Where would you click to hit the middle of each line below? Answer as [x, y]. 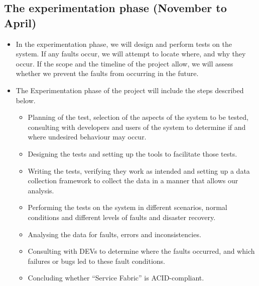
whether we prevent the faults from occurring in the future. [107, 73]
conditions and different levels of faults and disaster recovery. [122, 217]
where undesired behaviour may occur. [87, 137]
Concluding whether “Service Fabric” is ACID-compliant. [116, 278]
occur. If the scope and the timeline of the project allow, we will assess [124, 63]
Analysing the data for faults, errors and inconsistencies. [114, 234]
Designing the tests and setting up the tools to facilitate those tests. [133, 153]
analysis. [41, 190]
